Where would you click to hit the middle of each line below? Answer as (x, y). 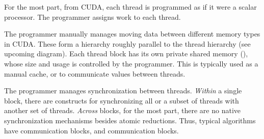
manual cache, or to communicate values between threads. (95, 73)
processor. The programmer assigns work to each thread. (93, 16)
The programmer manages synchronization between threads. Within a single (123, 91)
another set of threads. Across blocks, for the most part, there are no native (122, 110)
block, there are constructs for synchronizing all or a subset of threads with (122, 100)
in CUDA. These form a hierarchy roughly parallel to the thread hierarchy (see (127, 43)
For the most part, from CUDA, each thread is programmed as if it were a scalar (130, 7)
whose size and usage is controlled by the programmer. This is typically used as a (131, 63)
